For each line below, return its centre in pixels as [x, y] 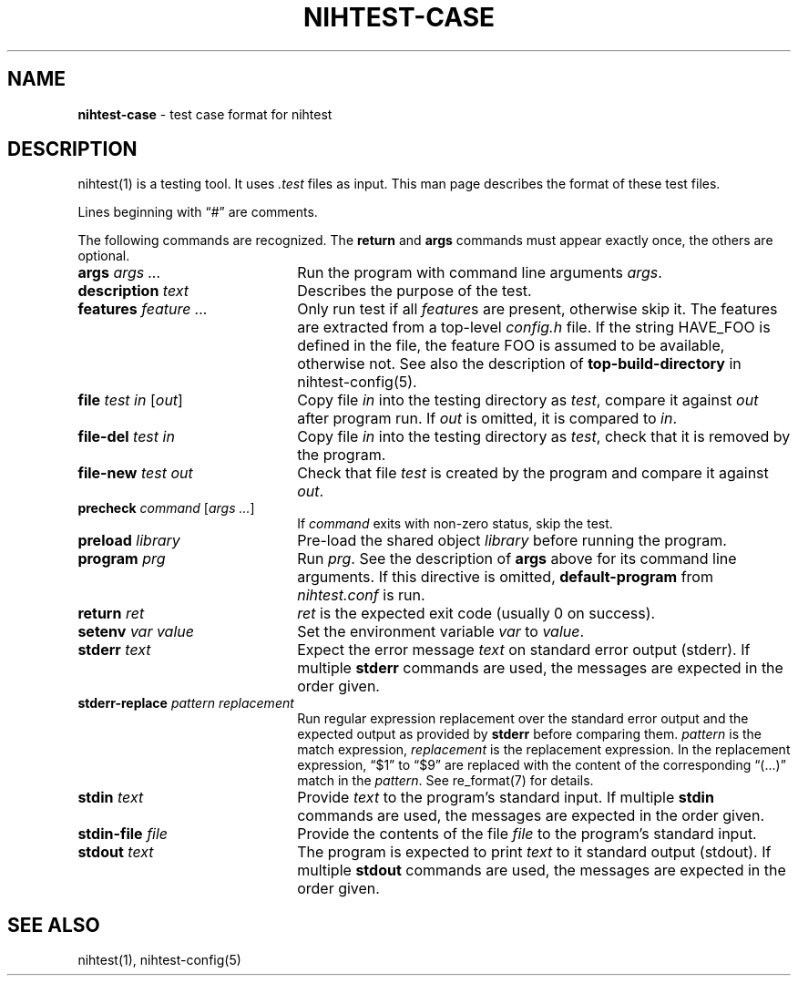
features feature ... [143, 309]
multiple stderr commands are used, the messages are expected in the [540, 668]
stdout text [116, 852]
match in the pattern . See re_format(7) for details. [445, 781]
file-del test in [126, 437]
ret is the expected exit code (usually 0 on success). [476, 614]
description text [133, 291]
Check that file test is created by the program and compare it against [533, 473]
